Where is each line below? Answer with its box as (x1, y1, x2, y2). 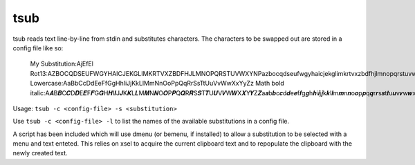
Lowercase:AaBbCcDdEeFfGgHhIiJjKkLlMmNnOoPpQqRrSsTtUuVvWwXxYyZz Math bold (30, 79, 285, 88)
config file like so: (12, 43, 64, 52)
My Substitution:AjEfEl (30, 59, 93, 68)
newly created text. (12, 149, 68, 157)
